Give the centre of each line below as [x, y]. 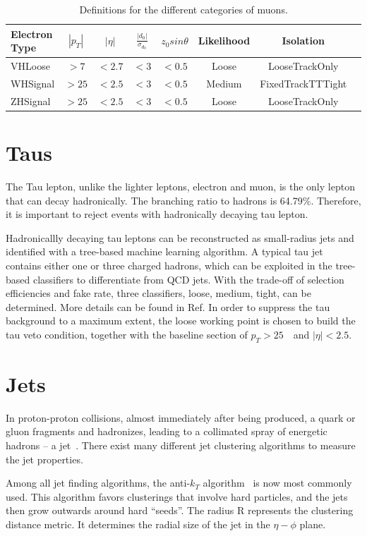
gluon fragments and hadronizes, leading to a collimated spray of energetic [167, 431]
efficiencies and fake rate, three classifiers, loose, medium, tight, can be [158, 293]
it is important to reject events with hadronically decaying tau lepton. [157, 214]
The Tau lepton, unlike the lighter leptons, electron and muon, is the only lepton [180, 186]
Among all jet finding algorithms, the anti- [98, 483]
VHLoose [30, 66]
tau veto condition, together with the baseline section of [127, 334]
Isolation [303, 41]
